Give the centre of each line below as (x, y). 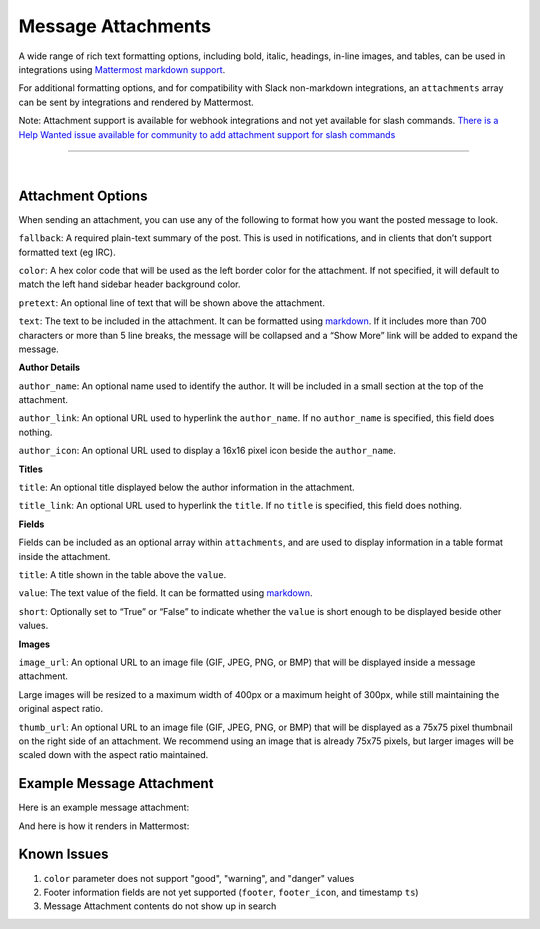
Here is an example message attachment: (104, 807)
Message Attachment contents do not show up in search (160, 906)
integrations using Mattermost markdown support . (122, 69)
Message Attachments (115, 26)
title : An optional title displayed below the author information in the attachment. (186, 487)
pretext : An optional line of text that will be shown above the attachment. (171, 302)
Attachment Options (83, 195)
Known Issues (63, 854)
